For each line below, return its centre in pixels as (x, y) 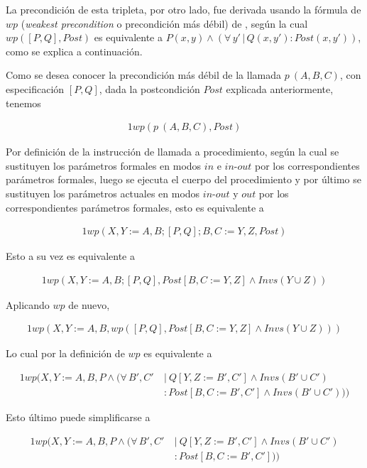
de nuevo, (89, 304)
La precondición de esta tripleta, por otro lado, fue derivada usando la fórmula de (183, 9)
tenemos (23, 103)
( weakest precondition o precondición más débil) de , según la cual (164, 23)
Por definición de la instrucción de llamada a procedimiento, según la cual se (172, 152)
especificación (35, 88)
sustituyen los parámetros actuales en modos (103, 193)
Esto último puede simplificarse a (78, 417)
